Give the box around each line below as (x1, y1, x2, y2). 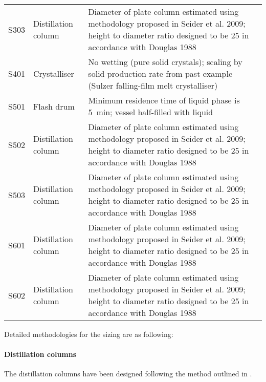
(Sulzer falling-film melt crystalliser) (88, 79, 218, 91)
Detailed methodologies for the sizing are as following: (4, 329, 173, 339)
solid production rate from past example (88, 68, 233, 79)
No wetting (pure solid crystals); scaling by (88, 56, 242, 68)
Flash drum (33, 100, 75, 112)
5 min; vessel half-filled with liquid (88, 106, 213, 118)
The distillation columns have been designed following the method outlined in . (4, 368, 252, 379)
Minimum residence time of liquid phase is (88, 94, 240, 106)
